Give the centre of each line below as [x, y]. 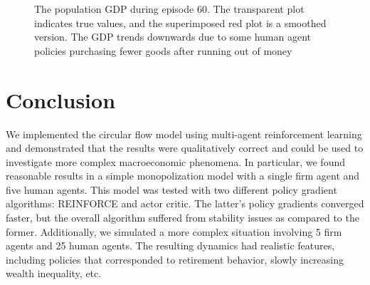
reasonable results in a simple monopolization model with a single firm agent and [183, 176]
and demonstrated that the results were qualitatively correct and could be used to [185, 148]
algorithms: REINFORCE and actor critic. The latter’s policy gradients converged [185, 203]
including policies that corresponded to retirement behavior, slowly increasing [175, 259]
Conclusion [61, 99]
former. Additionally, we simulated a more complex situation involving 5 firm [174, 231]
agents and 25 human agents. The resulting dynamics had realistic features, [170, 245]
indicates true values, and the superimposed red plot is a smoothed [180, 22]
